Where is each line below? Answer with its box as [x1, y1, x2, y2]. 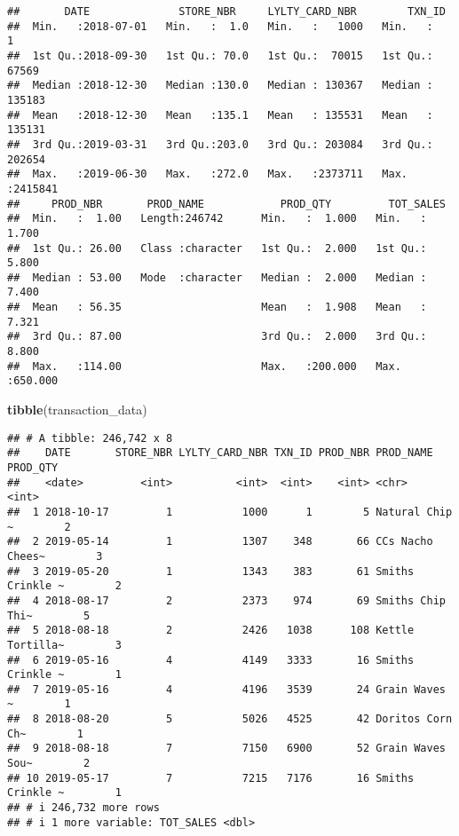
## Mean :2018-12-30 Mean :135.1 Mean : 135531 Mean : [7, 108, 433, 122]
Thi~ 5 [7, 609, 91, 622]
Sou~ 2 [7, 757, 91, 770]
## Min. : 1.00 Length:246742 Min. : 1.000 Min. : [7, 212, 427, 225]
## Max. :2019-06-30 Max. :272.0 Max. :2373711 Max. [7, 168, 408, 181]
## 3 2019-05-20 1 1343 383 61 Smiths [7, 564, 415, 578]
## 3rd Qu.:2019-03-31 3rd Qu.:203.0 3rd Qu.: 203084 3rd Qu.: [7, 138, 433, 151]
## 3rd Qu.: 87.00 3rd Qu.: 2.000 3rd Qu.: [7, 330, 427, 343]
